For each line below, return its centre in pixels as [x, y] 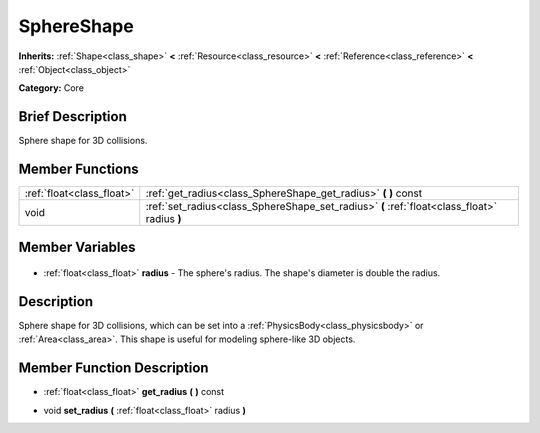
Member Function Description [113, 368]
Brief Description [72, 116]
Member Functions [78, 169]
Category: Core [51, 88]
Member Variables [77, 246]
